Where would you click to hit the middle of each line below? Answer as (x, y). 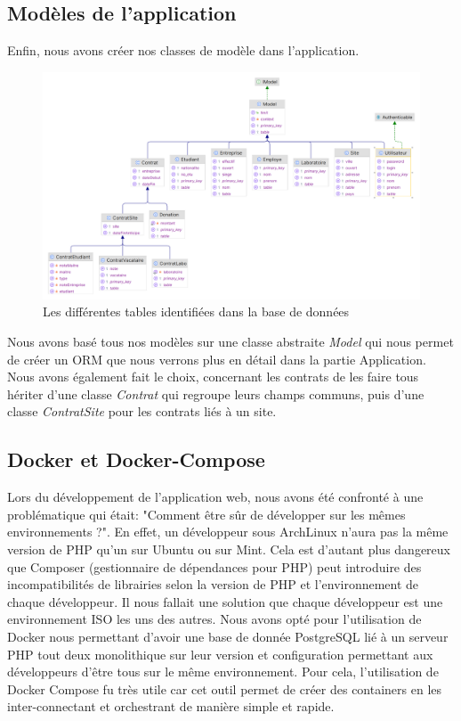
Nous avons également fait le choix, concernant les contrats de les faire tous (213, 377)
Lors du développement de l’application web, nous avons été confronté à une (215, 497)
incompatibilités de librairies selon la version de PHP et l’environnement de (213, 584)
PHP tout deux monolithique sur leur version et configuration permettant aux (220, 654)
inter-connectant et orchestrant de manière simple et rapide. (171, 706)
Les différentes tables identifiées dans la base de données (196, 311)
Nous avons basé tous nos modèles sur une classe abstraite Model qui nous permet (230, 342)
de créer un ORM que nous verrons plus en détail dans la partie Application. (217, 359)
